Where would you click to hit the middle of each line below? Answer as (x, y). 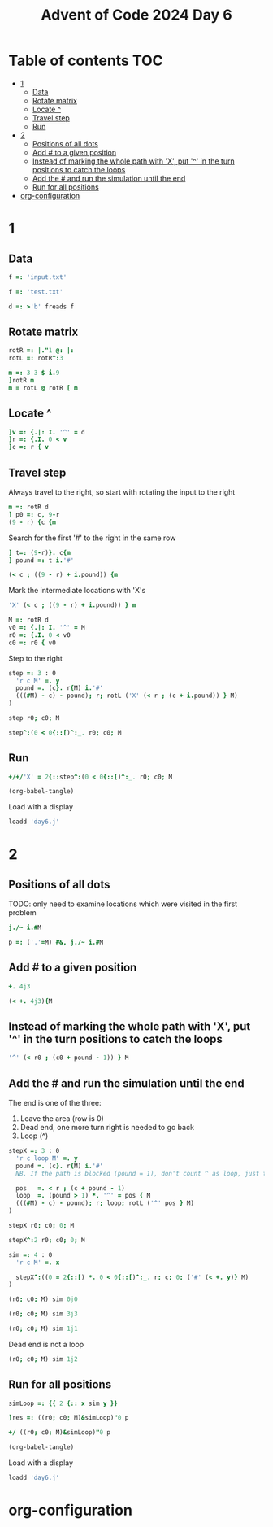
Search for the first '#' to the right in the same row (92, 538)
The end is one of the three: (55, 1103)
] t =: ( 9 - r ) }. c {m (39, 552)
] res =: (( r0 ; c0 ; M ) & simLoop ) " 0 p (69, 1418)
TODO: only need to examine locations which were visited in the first (123, 904)
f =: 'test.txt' (36, 292)
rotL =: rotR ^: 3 (36, 358)
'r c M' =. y (38, 681)
